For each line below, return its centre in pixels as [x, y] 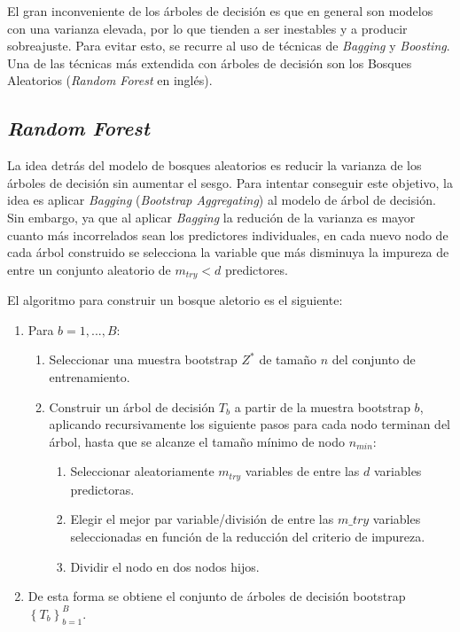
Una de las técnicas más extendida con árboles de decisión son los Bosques [210, 62]
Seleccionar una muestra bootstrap [143, 359]
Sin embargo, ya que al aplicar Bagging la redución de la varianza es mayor [211, 217]
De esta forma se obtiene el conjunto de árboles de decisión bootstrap [217, 596]
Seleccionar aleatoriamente [142, 471]
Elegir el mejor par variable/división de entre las [202, 519]
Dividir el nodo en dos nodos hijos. [165, 566]
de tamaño [288, 359]
